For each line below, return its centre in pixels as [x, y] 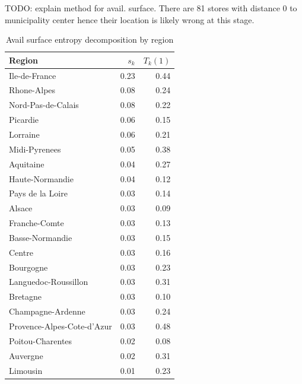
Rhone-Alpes [32, 90]
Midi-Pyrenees [35, 149]
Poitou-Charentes [41, 340]
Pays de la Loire [38, 193]
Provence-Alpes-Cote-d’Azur [61, 326]
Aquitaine [27, 164]
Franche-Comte [36, 223]
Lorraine [24, 134]
